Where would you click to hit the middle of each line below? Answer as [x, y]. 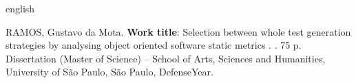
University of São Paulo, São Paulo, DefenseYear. [109, 72]
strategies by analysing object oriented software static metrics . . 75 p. [154, 45]
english [20, 8]
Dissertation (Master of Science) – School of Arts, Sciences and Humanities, [166, 58]
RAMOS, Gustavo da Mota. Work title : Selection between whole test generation [178, 31]
